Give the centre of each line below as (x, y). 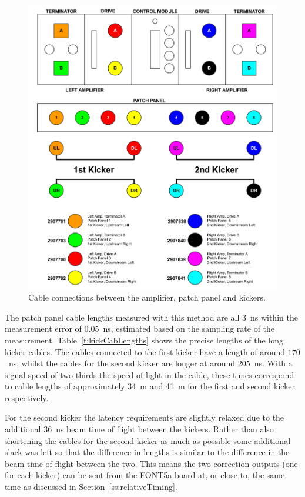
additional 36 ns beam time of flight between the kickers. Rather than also (139, 429)
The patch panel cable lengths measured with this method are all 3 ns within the (151, 317)
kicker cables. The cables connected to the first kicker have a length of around (145, 351)
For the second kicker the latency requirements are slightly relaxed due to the (145, 417)
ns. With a (273, 363)
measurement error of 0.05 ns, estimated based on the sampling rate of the (140, 328)
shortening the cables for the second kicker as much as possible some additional (148, 440)
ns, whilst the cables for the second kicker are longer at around (122, 363)
